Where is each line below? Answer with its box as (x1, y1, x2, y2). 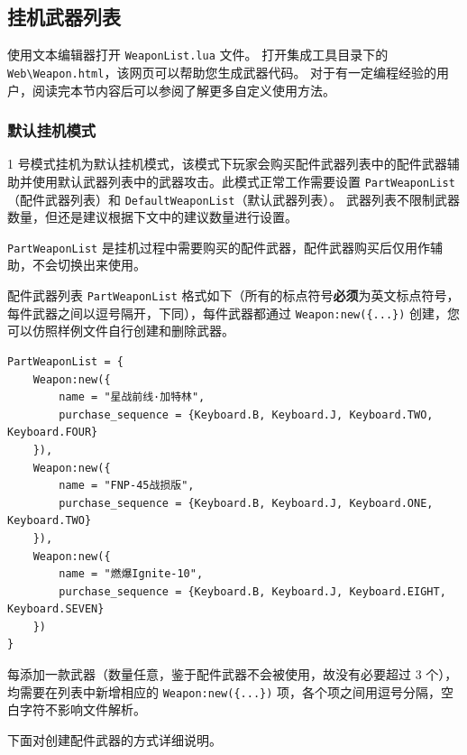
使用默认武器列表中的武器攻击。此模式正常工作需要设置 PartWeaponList (32, 171, 455, 190)
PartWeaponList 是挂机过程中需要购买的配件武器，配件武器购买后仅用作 (7, 237, 430, 256)
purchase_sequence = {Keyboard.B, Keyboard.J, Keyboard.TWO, (59, 408, 434, 421)
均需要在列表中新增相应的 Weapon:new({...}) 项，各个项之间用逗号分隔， (7, 682, 442, 701)
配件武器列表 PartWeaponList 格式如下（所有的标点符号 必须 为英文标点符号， (7, 286, 460, 305)
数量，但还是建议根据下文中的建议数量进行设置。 (7, 207, 298, 226)
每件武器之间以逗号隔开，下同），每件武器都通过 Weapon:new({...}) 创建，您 (7, 303, 461, 322)
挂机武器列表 (7, 3, 121, 31)
